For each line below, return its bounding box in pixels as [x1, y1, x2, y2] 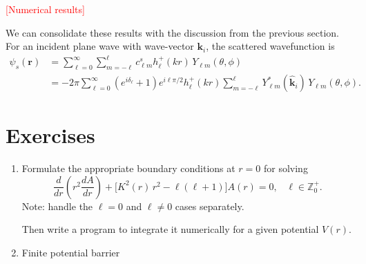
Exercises [6, 121, 95, 149]
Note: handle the [21, 198, 93, 213]
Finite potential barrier [21, 245, 120, 260]
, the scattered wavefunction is [206, 39, 335, 53]
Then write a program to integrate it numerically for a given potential [21, 222, 319, 236]
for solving [263, 161, 308, 176]
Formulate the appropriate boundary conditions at [21, 161, 235, 176]
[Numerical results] [6, 2, 85, 16]
